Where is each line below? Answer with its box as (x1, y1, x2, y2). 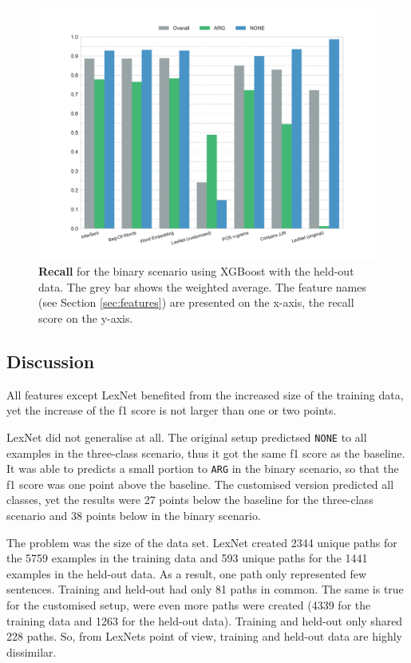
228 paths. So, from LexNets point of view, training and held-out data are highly (6, 628, 402, 645)
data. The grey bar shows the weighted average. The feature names (38, 278, 366, 295)
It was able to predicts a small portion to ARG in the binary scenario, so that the (6, 460, 399, 477)
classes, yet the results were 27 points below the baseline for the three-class (6, 491, 373, 508)
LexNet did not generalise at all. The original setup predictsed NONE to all (6, 428, 367, 445)
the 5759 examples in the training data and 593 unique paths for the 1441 (6, 550, 368, 566)
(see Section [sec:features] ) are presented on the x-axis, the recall (38, 294, 354, 311)
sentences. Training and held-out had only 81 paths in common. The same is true (6, 581, 404, 597)
